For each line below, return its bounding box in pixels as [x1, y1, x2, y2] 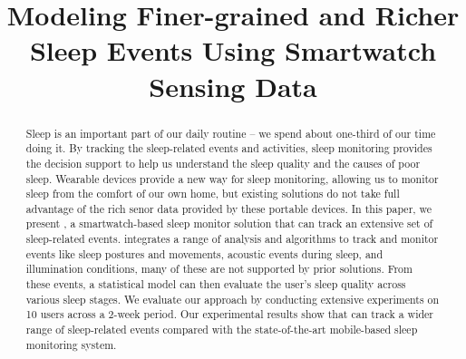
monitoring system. [25, 336, 117, 352]
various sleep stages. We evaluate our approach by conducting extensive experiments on [25, 291, 440, 306]
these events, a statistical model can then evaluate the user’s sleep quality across [25, 277, 406, 292]
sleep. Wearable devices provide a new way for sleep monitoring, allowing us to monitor [25, 170, 439, 186]
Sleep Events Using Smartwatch [29, 32, 437, 69]
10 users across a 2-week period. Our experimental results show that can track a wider [25, 306, 434, 322]
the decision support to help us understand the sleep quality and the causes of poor [25, 155, 421, 170]
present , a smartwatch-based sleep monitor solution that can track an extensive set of [25, 216, 433, 231]
